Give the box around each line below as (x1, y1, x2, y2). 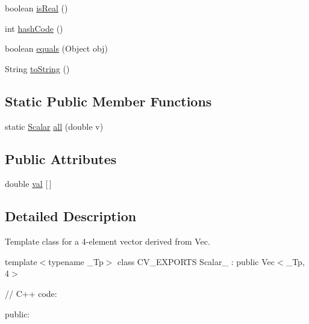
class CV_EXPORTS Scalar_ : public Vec (117, 255, 275, 267)
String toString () (5, 62, 70, 75)
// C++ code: (5, 287, 57, 299)
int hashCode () (5, 22, 63, 34)
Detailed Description (5, 207, 137, 225)
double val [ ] (5, 177, 52, 190)
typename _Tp (48, 255, 104, 267)
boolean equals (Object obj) (5, 42, 108, 55)
